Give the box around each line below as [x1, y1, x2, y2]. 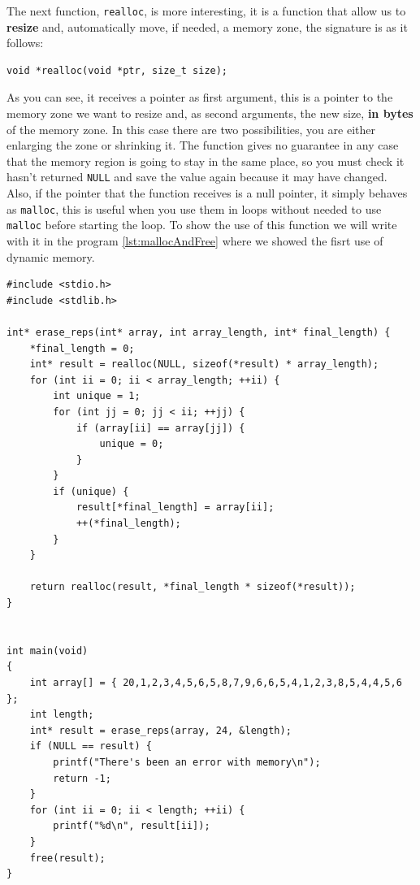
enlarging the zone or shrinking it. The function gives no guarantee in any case [6, 137, 399, 154]
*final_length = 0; [29, 342, 135, 354]
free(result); [29, 852, 106, 864]
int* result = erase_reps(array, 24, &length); [29, 724, 292, 736]
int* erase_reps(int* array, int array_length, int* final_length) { [6, 326, 391, 338]
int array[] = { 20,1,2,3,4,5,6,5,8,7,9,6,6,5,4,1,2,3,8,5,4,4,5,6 [29, 677, 402, 688]
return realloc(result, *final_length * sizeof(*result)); [29, 581, 356, 593]
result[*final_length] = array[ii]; [76, 501, 275, 514]
